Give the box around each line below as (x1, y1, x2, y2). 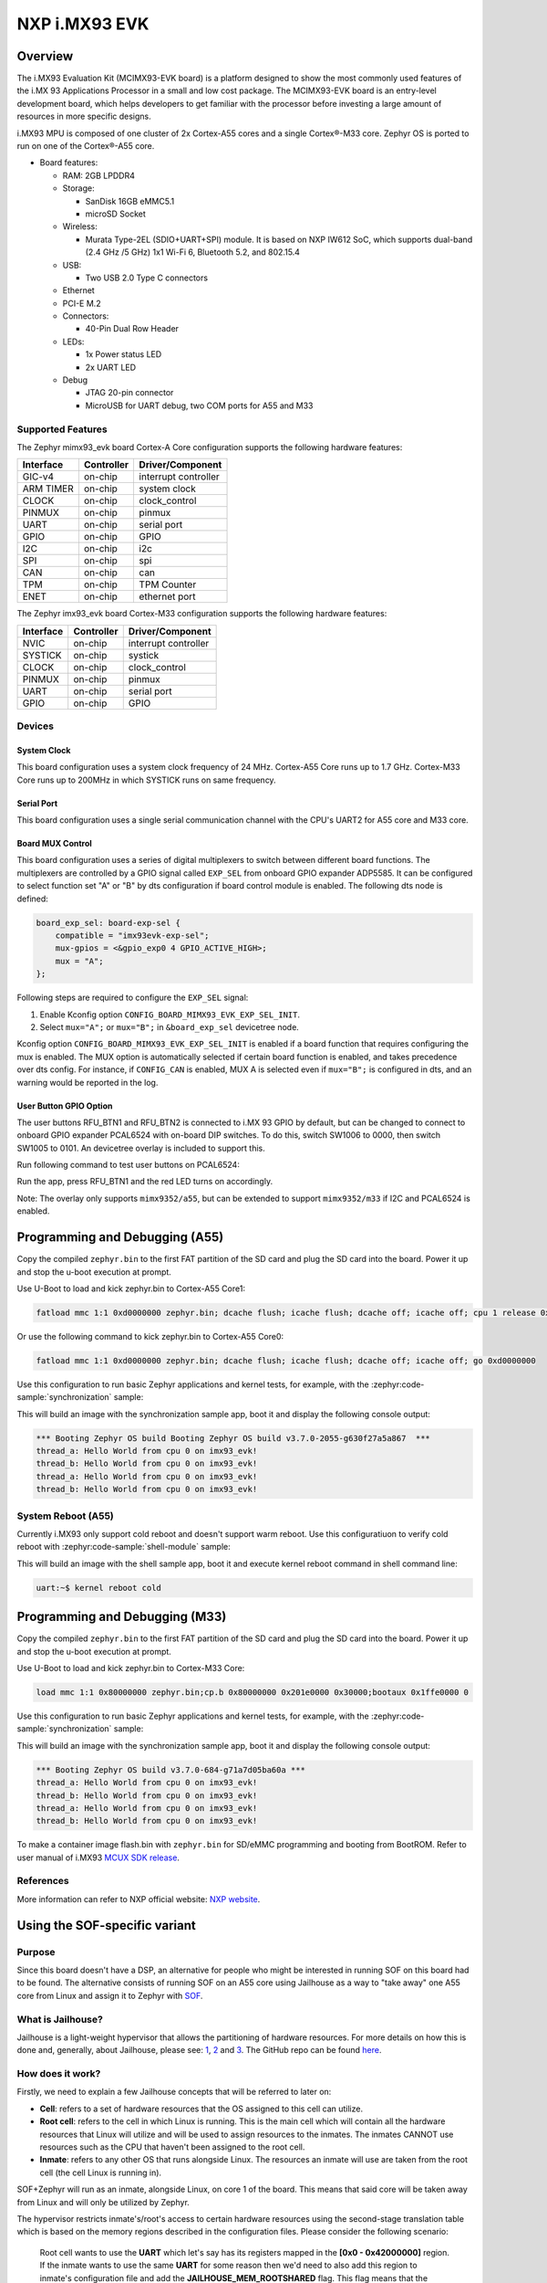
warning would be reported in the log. (16, 1077, 159, 1088)
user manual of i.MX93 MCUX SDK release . (16, 1852, 180, 1863)
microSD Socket (85, 208, 146, 219)
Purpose (16, 1945, 56, 1958)
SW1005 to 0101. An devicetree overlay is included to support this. (16, 1142, 265, 1153)
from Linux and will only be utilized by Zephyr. (16, 2196, 191, 2207)
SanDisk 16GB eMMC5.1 (85, 195, 175, 206)
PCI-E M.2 (62, 298, 101, 309)
